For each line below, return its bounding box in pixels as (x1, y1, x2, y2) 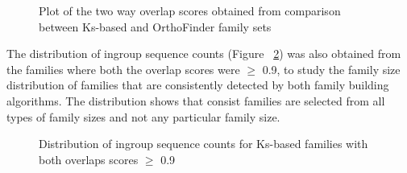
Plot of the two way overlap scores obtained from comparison (39, 2, 341, 19)
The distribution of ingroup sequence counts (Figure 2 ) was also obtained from (6, 45, 401, 62)
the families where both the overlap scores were (6, 60, 240, 77)
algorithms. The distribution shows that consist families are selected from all (6, 92, 385, 109)
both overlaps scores (39, 150, 139, 167)
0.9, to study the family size (262, 60, 401, 77)
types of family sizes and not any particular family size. (6, 108, 280, 125)
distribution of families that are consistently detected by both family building (6, 76, 389, 93)
